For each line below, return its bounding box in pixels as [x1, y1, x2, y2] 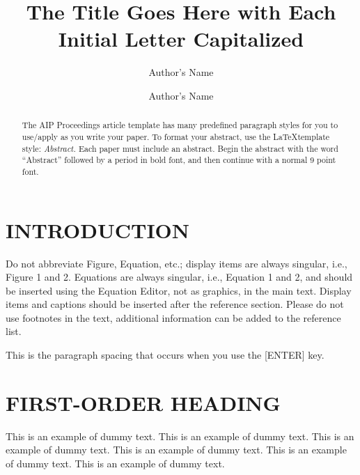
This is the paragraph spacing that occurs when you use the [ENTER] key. [6, 348, 324, 362]
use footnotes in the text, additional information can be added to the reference [6, 310, 341, 325]
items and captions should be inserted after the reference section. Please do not [6, 297, 344, 311]
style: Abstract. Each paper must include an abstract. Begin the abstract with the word [22, 142, 338, 154]
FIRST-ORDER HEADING [6, 388, 281, 416]
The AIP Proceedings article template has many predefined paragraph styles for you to [22, 119, 338, 131]
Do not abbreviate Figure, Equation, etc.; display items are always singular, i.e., [6, 256, 347, 270]
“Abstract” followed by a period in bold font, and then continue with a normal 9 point [22, 154, 336, 166]
